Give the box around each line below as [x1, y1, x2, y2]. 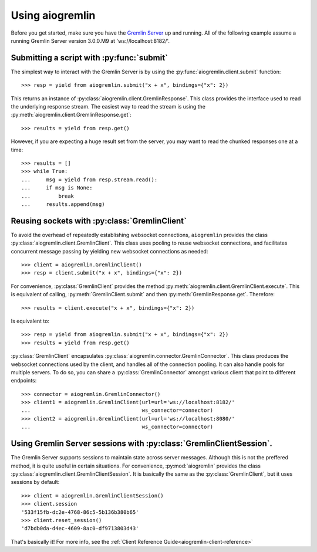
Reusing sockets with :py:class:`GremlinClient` [11, 216, 187, 226]
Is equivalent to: [11, 317, 50, 324]
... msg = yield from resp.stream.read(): [21, 176, 158, 183]
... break [21, 192, 75, 199]
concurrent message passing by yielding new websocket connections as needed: [11, 248, 208, 255]
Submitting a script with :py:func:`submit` [11, 53, 168, 63]
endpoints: [11, 377, 37, 384]
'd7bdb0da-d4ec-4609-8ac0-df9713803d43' [21, 525, 139, 532]
